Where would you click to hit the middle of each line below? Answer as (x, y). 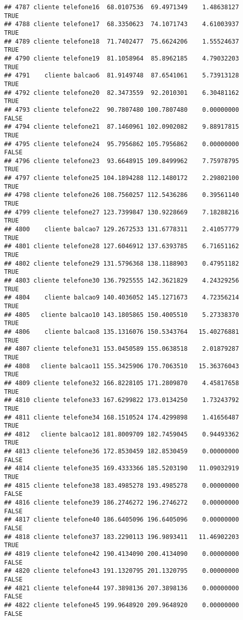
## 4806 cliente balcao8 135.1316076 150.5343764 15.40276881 (122, 332)
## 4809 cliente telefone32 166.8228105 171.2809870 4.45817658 (122, 383)
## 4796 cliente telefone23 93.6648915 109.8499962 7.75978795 (122, 161)
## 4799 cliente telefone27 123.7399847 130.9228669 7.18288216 (122, 212)
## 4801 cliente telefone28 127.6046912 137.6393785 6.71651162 (122, 246)
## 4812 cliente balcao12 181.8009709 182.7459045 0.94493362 (122, 434)
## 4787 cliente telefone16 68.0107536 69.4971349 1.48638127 (122, 7)
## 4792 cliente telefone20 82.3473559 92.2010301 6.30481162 (122, 93)
